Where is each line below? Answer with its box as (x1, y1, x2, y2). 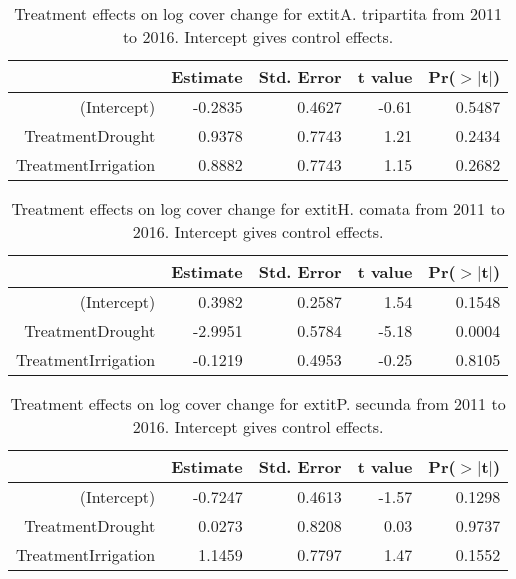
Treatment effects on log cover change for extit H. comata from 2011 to (11, 197, 505, 220)
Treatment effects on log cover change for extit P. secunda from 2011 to (10, 392, 506, 415)
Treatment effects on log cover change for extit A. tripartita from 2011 (14, 2, 503, 25)
